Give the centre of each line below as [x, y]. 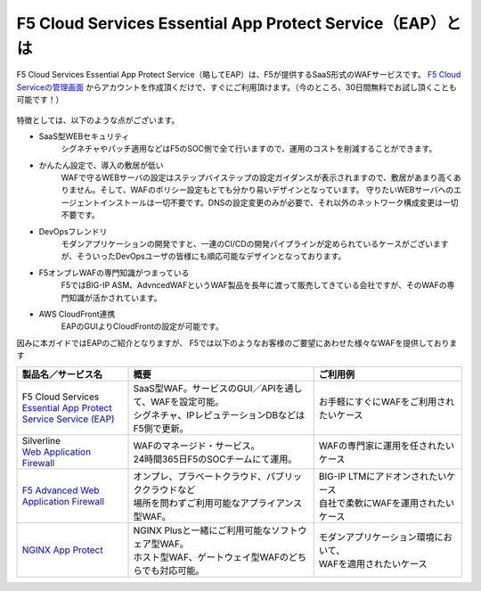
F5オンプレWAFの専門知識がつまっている [114, 273]
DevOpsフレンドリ [73, 231]
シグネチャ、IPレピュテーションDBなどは [219, 415]
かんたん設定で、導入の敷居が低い [101, 165]
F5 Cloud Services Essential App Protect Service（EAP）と [239, 23]
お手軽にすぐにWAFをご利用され [387, 401]
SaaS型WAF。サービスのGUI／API [204, 388]
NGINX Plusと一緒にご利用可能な [202, 530]
